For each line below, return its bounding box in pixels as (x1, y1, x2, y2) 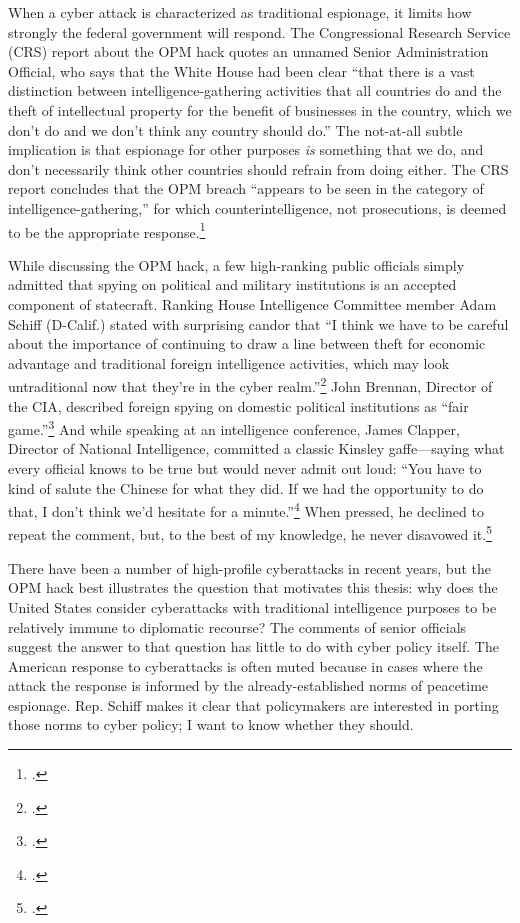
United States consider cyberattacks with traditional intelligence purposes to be (8, 596, 497, 617)
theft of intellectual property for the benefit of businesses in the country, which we (8, 99, 512, 120)
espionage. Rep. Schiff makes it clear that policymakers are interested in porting (8, 694, 499, 715)
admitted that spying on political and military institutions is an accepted (8, 274, 457, 295)
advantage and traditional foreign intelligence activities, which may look (8, 352, 450, 373)
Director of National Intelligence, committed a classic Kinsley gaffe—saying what (8, 438, 505, 459)
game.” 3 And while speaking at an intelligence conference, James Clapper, (8, 416, 460, 439)
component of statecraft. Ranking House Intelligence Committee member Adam (8, 293, 497, 314)
